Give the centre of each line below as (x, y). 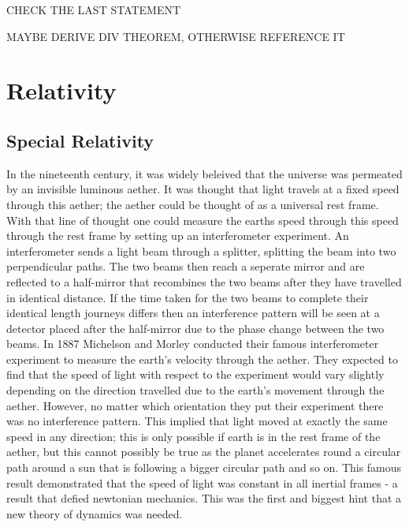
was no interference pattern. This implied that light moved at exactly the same (197, 421)
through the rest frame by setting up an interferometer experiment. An (178, 235)
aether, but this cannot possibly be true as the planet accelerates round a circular (204, 452)
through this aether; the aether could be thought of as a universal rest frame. (193, 204)
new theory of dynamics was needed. (95, 513)
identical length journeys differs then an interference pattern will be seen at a (193, 313)
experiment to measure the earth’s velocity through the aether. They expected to (202, 359)
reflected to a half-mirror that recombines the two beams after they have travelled (204, 281)
